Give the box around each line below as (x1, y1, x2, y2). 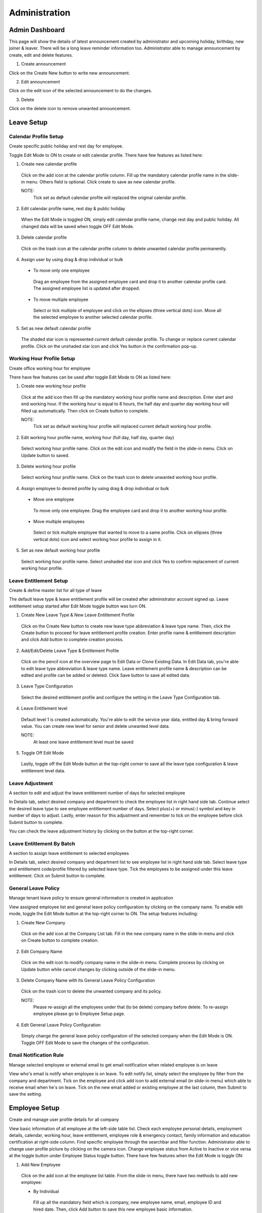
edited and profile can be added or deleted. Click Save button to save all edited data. (21, 672, 191, 678)
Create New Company (21, 919, 65, 925)
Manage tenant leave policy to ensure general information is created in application (9, 895, 173, 901)
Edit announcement (21, 79, 60, 85)
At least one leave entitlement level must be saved (33, 739, 133, 745)
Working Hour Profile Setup (9, 355, 75, 362)
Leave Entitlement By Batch (9, 840, 75, 847)
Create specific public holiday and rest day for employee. (9, 143, 124, 149)
